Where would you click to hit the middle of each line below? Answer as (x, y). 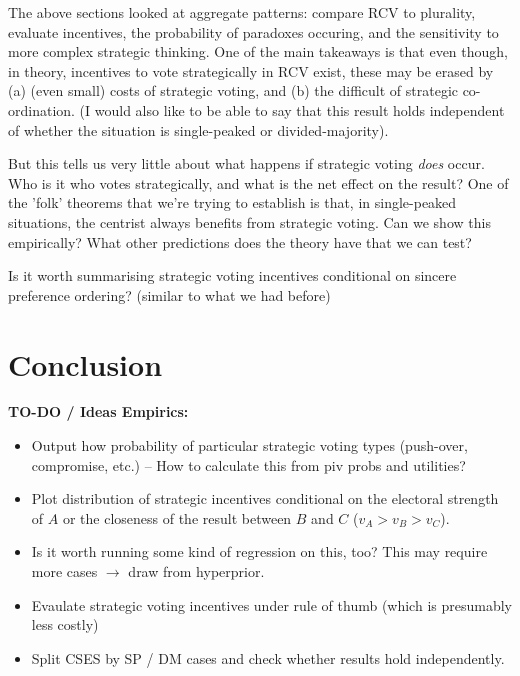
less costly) (65, 624)
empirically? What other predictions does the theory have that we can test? (240, 241)
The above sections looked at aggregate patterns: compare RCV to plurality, (242, 12)
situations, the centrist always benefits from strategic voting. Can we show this (249, 221)
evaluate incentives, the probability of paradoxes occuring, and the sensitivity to (253, 31)
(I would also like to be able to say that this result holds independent (292, 109)
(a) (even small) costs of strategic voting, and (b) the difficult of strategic (233, 90)
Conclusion (85, 363)
